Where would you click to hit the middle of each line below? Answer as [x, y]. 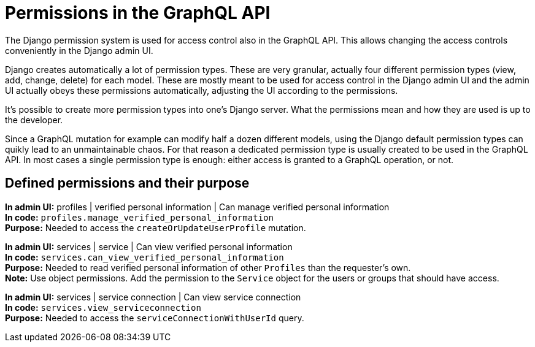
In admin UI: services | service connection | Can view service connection [153, 297]
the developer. [34, 120]
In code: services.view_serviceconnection [103, 307]
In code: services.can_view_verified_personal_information [144, 257]
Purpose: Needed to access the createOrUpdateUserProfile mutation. [156, 227]
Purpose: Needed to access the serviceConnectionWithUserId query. [155, 318]
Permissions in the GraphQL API [138, 13]
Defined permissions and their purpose [127, 183]
